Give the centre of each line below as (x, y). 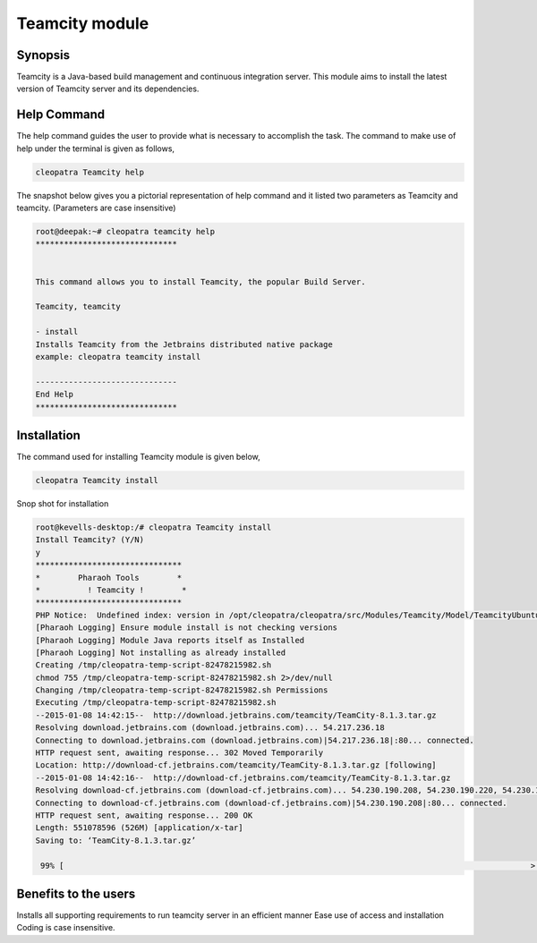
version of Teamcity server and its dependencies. (108, 89)
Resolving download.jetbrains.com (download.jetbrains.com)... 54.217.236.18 (210, 728)
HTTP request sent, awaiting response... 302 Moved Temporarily (179, 753)
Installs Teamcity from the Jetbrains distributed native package (184, 344)
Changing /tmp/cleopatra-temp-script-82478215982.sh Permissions (182, 690)
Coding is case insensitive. (66, 928)
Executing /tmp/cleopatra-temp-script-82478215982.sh (156, 703)
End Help (55, 395)
